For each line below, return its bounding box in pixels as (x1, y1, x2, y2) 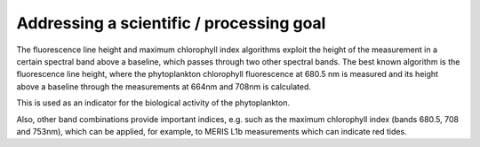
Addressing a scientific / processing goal (16, 13, 326, 33)
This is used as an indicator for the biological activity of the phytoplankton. (16, 97, 291, 108)
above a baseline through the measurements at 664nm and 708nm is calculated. (16, 81, 311, 92)
